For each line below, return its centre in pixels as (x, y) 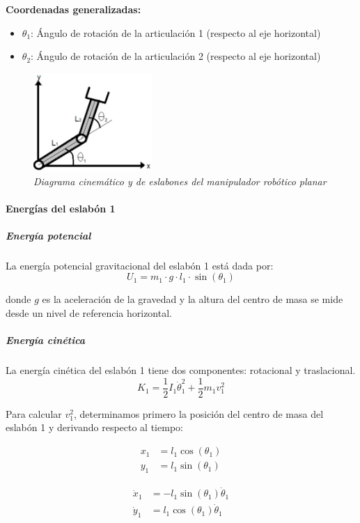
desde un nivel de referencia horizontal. (89, 313)
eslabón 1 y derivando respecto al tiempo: (94, 427)
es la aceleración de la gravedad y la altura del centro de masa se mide (193, 299)
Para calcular (34, 413)
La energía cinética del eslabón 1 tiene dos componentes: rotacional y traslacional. (181, 370)
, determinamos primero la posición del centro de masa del (198, 413)
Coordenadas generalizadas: (73, 9)
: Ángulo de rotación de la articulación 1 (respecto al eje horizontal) (176, 32)
